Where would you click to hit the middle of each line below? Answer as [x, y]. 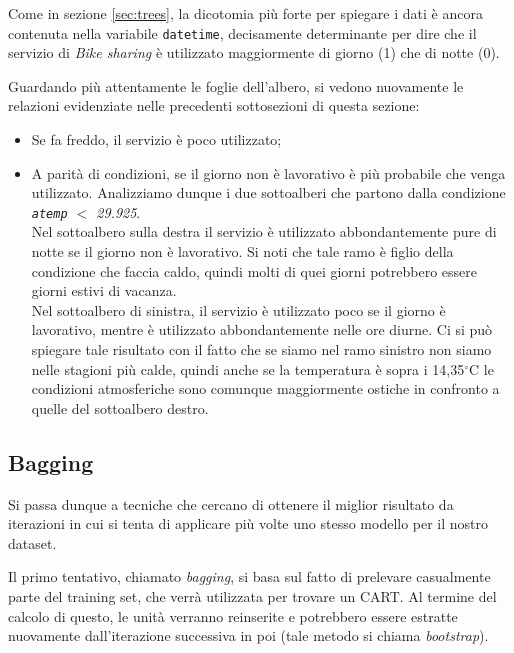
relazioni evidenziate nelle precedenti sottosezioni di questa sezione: [214, 105]
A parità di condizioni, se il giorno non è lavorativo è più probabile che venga [268, 172]
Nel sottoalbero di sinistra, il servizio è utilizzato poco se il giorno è [238, 309]
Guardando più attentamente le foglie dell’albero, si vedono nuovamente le [236, 85]
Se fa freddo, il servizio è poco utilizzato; [156, 139]
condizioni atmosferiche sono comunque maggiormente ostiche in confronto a [265, 388]
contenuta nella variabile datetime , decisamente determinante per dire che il [242, 32]
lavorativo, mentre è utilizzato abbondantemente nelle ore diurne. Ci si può [262, 329]
